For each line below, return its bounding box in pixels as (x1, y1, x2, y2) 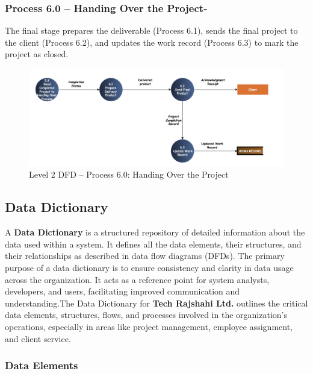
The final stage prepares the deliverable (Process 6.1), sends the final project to (5, 24, 298, 37)
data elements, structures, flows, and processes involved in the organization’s (5, 308, 287, 321)
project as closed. (5, 48, 69, 60)
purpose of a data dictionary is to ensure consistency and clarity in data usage (5, 261, 294, 274)
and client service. (5, 332, 71, 344)
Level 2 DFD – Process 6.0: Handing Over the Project (29, 168, 229, 181)
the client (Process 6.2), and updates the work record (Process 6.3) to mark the (5, 36, 299, 48)
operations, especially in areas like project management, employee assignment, (5, 320, 293, 333)
